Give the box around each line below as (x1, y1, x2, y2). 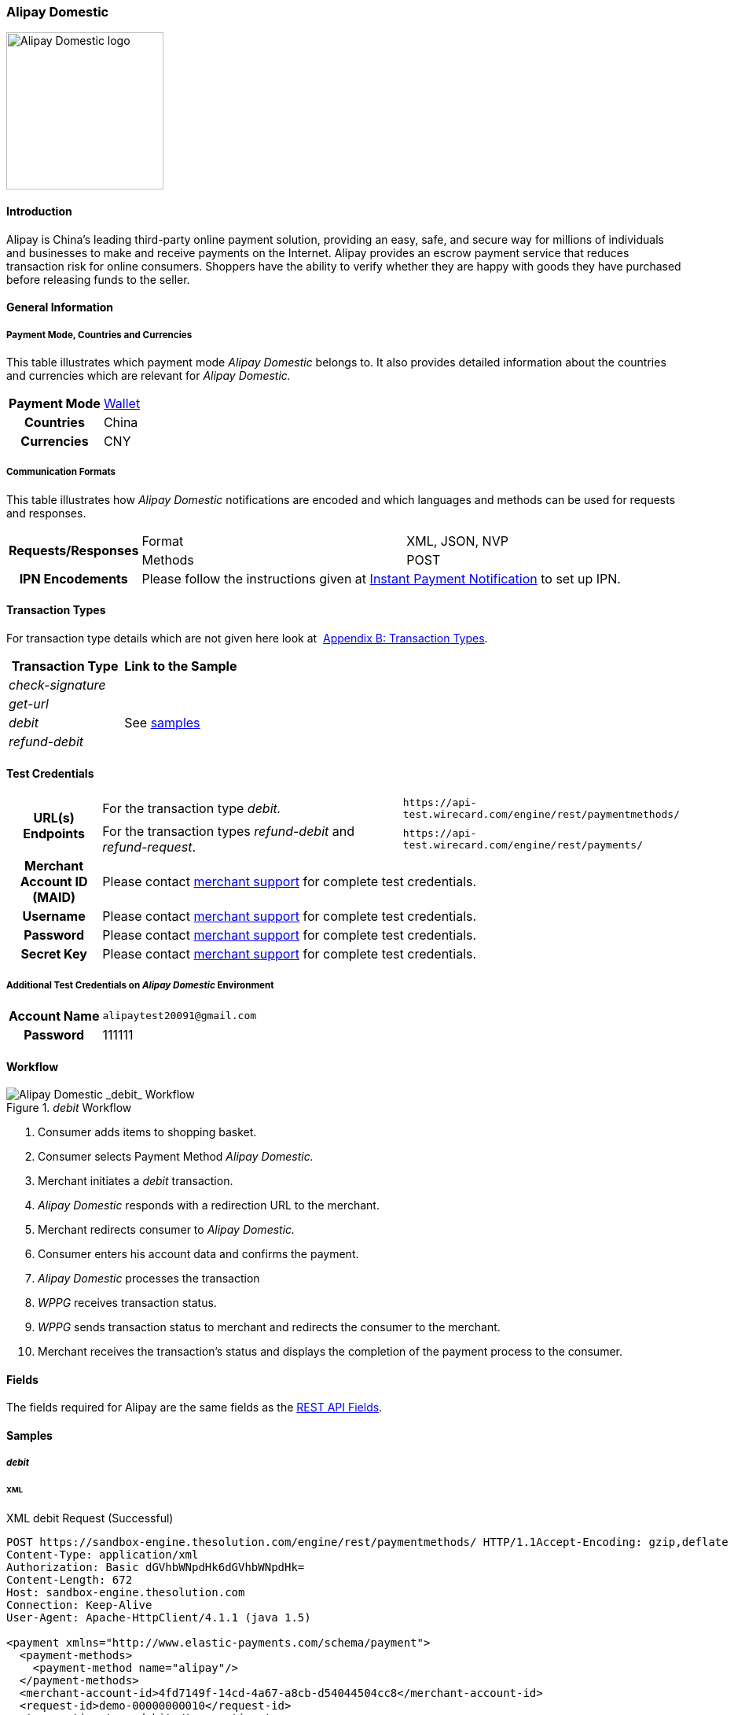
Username (22, 908, 86, 925)
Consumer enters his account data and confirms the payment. (38, 1247, 359, 1261)
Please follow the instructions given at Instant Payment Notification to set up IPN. (141, 570, 621, 587)
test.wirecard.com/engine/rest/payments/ (402, 839, 644, 852)
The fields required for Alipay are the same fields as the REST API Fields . (6, 1400, 383, 1415)
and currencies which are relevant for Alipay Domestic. (6, 368, 291, 382)
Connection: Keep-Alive (6, 1599, 152, 1612)
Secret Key (20, 946, 87, 962)
